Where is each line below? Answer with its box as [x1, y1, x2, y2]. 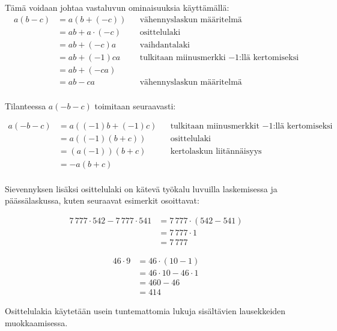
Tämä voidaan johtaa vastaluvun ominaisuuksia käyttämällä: [5, 1, 229, 13]
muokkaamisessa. [5, 316, 68, 329]
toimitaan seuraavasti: [94, 99, 176, 112]
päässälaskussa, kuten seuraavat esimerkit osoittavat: [5, 194, 199, 207]
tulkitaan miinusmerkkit [170, 122, 260, 131]
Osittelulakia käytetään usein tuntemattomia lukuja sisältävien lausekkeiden [5, 304, 286, 317]
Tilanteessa [5, 99, 46, 112]
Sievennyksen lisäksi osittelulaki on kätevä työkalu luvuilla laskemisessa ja [5, 182, 278, 195]
